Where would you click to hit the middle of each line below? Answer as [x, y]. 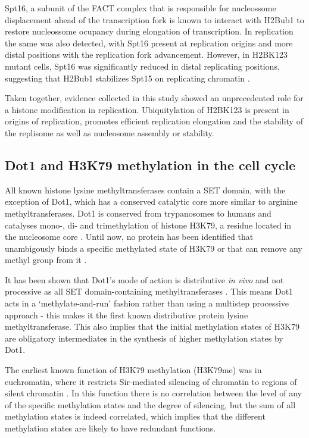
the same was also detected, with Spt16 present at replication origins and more [149, 43]
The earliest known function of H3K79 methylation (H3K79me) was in [133, 370]
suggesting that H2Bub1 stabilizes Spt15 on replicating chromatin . [127, 78]
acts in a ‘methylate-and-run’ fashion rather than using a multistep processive [147, 303]
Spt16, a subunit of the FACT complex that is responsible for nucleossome [141, 8]
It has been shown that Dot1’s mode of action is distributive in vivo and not [144, 279]
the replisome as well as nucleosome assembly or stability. [110, 132]
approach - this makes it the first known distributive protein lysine [127, 315]
